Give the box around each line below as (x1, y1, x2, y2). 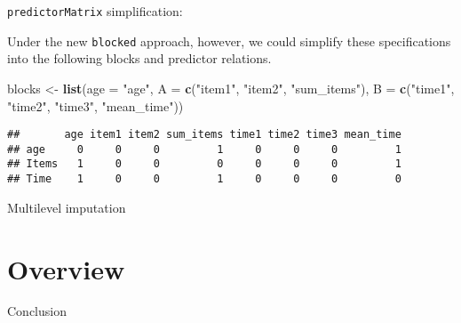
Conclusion (7, 302, 67, 320)
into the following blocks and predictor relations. (7, 49, 272, 68)
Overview (7, 250, 125, 287)
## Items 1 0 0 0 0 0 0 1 (7, 157, 401, 171)
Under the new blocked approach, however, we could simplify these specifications (7, 31, 451, 50)
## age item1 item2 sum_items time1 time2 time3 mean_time (7, 128, 401, 141)
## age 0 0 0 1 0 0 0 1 (7, 142, 401, 156)
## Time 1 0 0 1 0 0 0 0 (7, 173, 401, 186)
